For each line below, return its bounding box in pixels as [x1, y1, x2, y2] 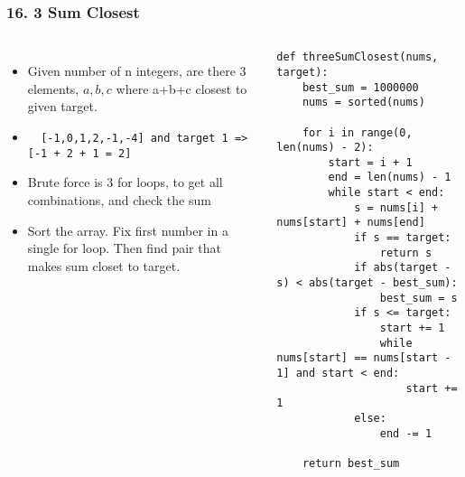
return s [379, 246, 432, 259]
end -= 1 [379, 426, 432, 440]
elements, [27, 79, 79, 98]
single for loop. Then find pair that [27, 238, 221, 257]
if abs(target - [354, 261, 451, 275]
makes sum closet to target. [27, 256, 181, 275]
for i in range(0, [302, 126, 413, 139]
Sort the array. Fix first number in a [27, 220, 228, 239]
